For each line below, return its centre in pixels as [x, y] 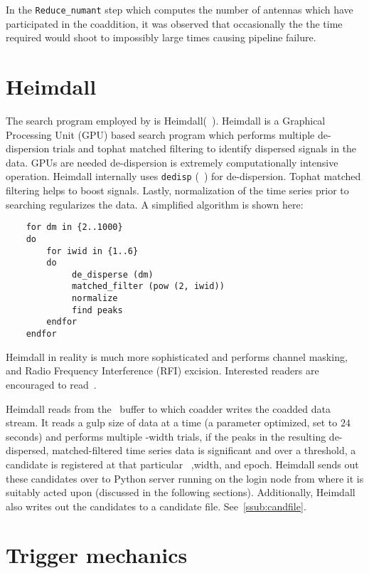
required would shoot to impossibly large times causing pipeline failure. [161, 37]
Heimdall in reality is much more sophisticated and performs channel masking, [177, 356]
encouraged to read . [51, 384]
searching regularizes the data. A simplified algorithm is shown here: [155, 204]
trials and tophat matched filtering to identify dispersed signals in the [204, 148]
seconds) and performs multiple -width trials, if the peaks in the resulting [166, 436]
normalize [95, 299]
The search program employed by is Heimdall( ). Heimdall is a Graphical [166, 120]
